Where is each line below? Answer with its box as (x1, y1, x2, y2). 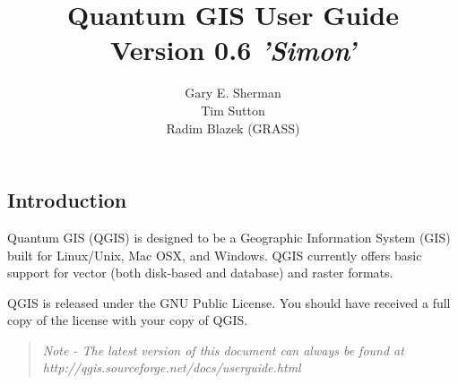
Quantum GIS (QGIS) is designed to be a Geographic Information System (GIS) (7, 227, 451, 246)
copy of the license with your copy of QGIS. (7, 311, 248, 329)
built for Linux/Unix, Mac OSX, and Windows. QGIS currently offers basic (7, 245, 422, 264)
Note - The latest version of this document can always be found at (42, 340, 404, 359)
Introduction (7, 186, 127, 214)
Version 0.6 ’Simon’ (110, 31, 356, 69)
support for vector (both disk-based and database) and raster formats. (7, 263, 393, 282)
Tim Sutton (201, 100, 265, 119)
